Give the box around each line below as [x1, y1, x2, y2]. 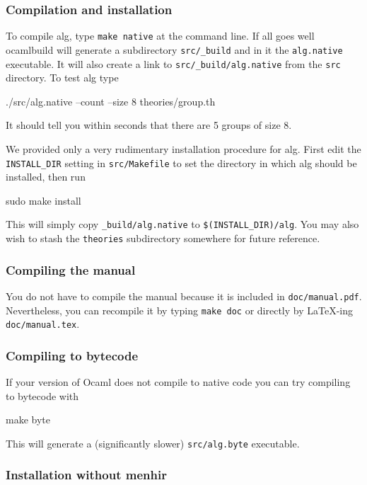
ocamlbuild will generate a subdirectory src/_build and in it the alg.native [6, 42, 343, 57]
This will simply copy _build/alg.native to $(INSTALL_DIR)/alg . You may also [6, 217, 359, 232]
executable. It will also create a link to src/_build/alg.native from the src [6, 56, 341, 71]
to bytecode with [6, 388, 79, 403]
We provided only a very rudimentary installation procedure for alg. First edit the [6, 141, 361, 156]
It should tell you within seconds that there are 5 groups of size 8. [6, 118, 292, 132]
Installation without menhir [6, 466, 167, 484]
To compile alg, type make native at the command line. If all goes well [6, 28, 315, 43]
